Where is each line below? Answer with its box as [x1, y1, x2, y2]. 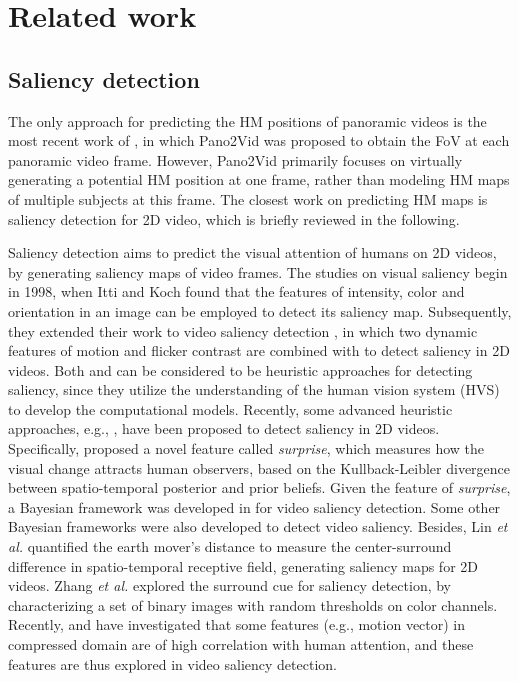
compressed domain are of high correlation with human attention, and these [8, 634, 474, 655]
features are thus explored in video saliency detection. [8, 653, 337, 674]
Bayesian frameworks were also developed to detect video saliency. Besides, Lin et [8, 516, 508, 537]
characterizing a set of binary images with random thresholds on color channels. [8, 594, 498, 615]
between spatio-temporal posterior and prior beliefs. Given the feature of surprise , [8, 477, 511, 498]
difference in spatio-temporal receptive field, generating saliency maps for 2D [8, 555, 478, 576]
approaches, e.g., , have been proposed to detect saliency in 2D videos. [8, 418, 440, 439]
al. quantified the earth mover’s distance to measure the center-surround [8, 536, 452, 557]
